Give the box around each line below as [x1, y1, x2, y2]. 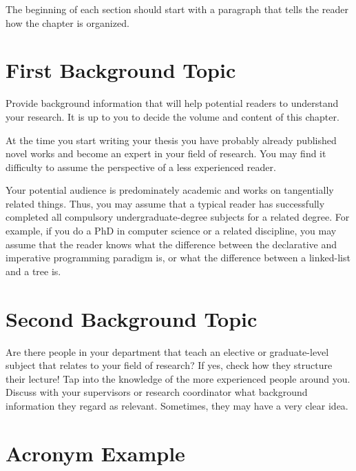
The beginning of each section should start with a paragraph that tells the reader [6, 2, 348, 16]
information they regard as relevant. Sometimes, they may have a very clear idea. [6, 398, 348, 412]
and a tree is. [6, 263, 61, 278]
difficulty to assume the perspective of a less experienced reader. [6, 159, 276, 174]
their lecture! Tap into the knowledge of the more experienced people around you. [6, 371, 350, 385]
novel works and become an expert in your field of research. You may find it [6, 146, 326, 161]
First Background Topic [6, 56, 236, 84]
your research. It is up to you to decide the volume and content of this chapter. [6, 109, 339, 123]
